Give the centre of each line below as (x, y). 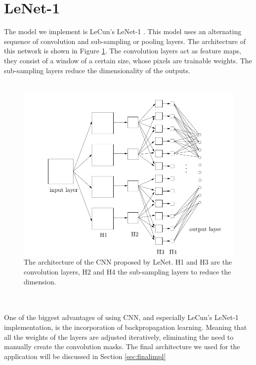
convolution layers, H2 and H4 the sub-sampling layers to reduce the (128, 271)
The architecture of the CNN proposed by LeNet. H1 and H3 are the (128, 262)
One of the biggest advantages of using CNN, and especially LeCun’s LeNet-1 (121, 317)
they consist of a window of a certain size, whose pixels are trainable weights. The (128, 60)
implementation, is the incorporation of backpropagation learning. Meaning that (126, 327)
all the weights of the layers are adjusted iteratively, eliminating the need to (119, 337)
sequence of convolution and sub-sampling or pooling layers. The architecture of (125, 41)
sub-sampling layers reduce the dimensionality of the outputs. (97, 70)
